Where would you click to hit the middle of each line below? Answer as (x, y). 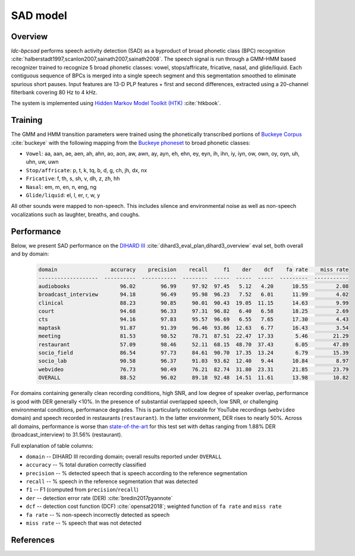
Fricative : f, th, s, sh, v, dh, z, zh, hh (73, 179)
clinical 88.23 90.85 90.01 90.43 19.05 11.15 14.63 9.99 (194, 303)
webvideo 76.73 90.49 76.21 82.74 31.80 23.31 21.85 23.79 (194, 369)
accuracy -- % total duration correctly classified (86, 465)
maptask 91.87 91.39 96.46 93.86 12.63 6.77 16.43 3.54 (194, 328)
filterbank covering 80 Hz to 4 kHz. (54, 93)
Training (27, 120)
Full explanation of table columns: (52, 446)
